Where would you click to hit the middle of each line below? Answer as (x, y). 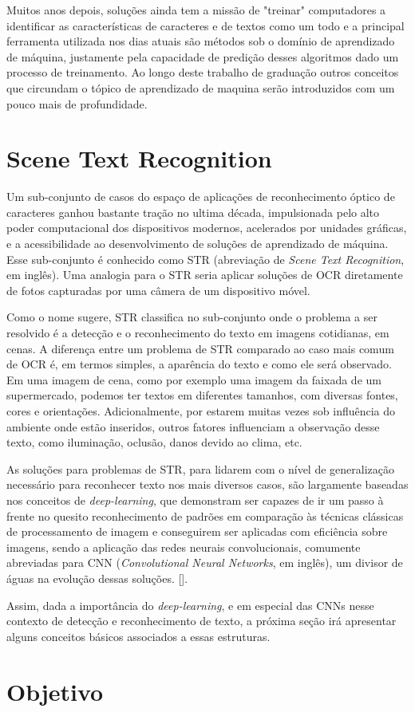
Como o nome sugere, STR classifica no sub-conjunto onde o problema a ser (192, 317)
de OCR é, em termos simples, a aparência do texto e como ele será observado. (199, 364)
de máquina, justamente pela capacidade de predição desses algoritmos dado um (203, 56)
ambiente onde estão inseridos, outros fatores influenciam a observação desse (193, 426)
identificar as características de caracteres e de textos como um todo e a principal (206, 25)
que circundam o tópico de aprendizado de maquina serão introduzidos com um (201, 87)
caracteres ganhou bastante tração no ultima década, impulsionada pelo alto (193, 212)
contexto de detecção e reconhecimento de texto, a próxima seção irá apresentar (202, 621)
